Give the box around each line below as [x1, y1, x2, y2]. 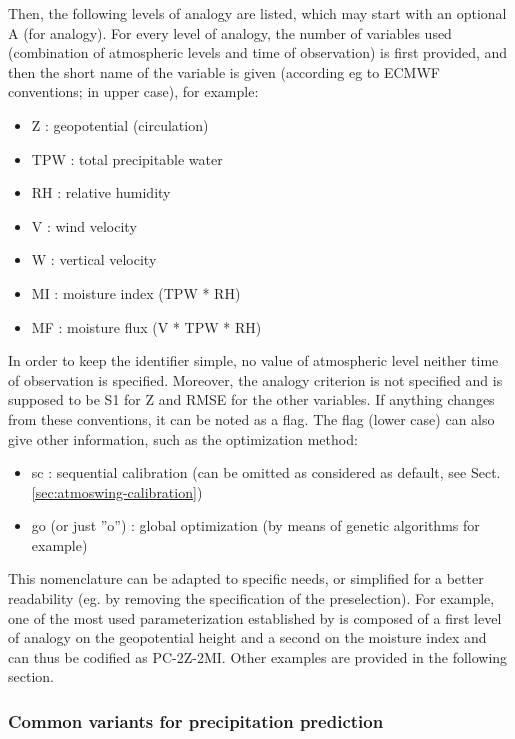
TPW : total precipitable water [31, 148, 223, 169]
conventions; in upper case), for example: [8, 81, 259, 102]
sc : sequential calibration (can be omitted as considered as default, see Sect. [31, 462, 501, 483]
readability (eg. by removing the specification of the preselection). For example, [8, 588, 495, 609]
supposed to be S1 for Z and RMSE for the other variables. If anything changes [8, 389, 495, 410]
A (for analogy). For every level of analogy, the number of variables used [8, 22, 452, 43]
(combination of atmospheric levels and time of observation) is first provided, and [8, 42, 508, 63]
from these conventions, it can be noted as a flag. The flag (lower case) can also [8, 408, 495, 429]
